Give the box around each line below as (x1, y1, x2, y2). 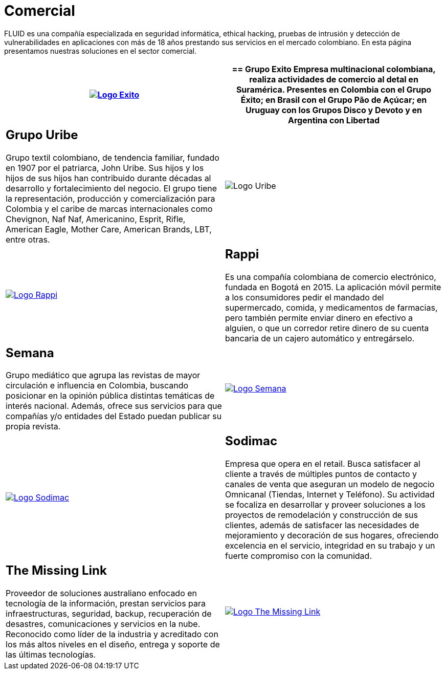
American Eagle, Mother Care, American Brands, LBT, (6, 224, 212, 234)
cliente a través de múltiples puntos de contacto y (225, 469, 417, 480)
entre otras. (6, 234, 50, 245)
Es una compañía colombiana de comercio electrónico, (225, 271, 436, 282)
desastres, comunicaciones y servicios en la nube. (6, 619, 201, 629)
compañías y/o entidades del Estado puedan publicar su (6, 411, 222, 422)
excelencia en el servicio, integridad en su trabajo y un (225, 540, 435, 551)
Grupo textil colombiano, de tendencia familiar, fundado (6, 152, 219, 163)
